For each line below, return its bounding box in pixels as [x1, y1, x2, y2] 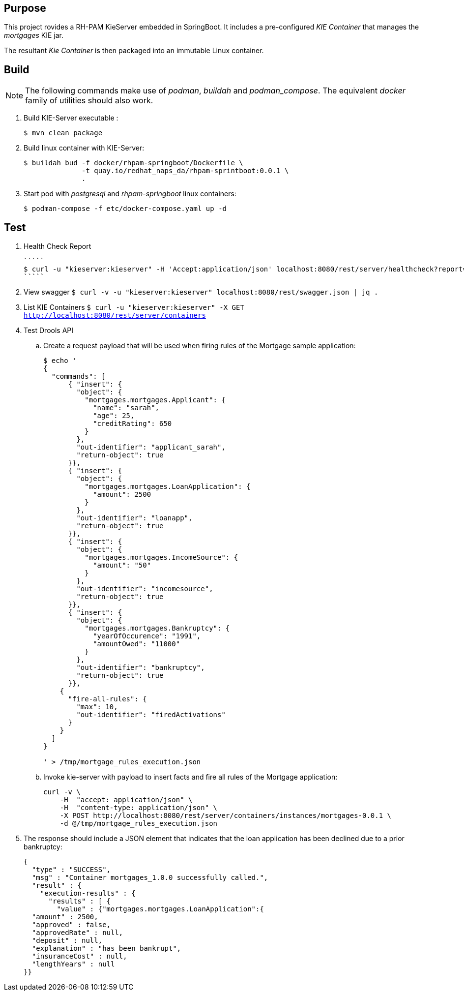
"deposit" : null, [31, 936, 103, 945]
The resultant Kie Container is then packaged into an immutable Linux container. [4, 46, 264, 55]
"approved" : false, [31, 921, 111, 929]
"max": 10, [76, 703, 118, 711]
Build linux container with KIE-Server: [24, 144, 145, 152]
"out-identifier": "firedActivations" [76, 711, 226, 719]
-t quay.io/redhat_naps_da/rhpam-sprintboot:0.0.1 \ [82, 167, 289, 175]
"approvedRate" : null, [31, 929, 123, 937]
